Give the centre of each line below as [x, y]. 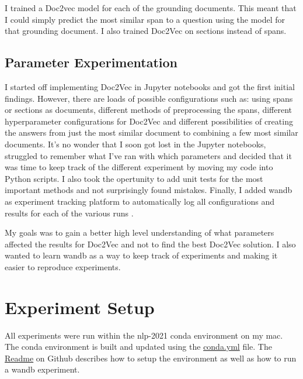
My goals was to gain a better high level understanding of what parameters [140, 232]
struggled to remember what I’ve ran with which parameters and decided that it [148, 155]
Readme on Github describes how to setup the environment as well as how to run [151, 358]
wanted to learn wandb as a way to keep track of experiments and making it [141, 255]
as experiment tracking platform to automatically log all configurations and [140, 201]
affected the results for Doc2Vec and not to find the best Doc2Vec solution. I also [150, 244]
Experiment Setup [80, 307]
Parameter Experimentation [91, 62]
